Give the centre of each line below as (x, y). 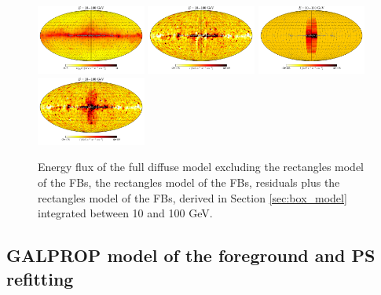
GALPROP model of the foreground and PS (191, 255)
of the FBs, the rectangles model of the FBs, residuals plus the (189, 182)
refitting (40, 278)
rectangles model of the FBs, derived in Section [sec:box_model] (192, 197)
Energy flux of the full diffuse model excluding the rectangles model (201, 167)
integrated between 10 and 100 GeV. (125, 213)
